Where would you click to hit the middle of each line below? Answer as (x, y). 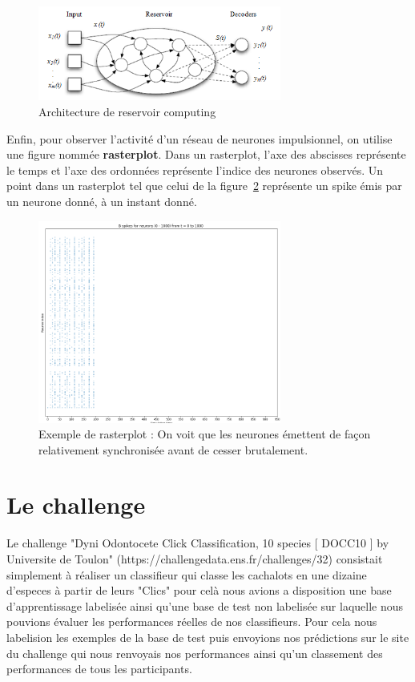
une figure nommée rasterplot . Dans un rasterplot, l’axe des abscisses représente (206, 154)
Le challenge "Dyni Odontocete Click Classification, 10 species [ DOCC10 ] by (198, 543)
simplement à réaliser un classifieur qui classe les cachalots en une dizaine (187, 574)
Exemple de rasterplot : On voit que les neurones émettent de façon (205, 434)
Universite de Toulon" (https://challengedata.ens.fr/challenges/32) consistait (195, 559)
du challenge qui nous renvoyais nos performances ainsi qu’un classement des (195, 653)
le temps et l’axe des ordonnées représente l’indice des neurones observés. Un (195, 169)
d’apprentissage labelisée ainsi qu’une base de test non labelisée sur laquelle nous (205, 605)
